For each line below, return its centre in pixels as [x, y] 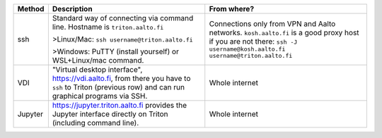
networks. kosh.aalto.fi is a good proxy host [284, 33]
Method [31, 9]
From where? [232, 9]
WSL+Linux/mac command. [98, 60]
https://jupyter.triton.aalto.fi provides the [120, 105]
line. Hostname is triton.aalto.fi [108, 27]
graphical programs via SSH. [100, 96]
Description [72, 9]
